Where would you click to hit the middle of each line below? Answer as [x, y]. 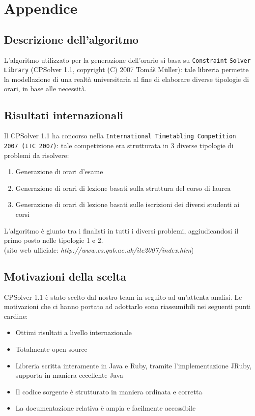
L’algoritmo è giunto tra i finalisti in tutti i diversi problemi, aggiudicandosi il [121, 230]
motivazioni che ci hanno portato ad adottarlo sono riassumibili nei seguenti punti [127, 306]
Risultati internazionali [64, 115]
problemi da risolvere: [37, 155]
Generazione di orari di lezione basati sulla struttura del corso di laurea [123, 188]
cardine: [16, 316]
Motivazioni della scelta [65, 276]
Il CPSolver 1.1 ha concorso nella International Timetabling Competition [120, 136]
